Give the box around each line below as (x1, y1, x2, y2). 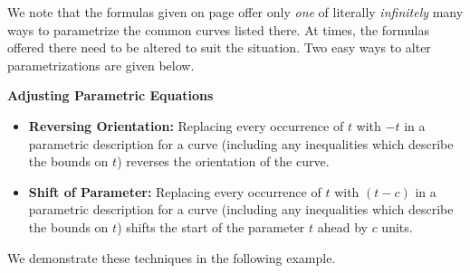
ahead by (317, 217, 368, 236)
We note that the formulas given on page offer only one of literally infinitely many (7, 3, 464, 21)
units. (381, 217, 413, 236)
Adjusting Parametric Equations (7, 86, 214, 105)
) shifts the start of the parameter (117, 217, 305, 236)
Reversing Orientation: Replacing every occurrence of (28, 116, 344, 135)
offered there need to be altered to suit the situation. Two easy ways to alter (7, 38, 431, 57)
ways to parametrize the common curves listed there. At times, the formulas (7, 20, 430, 39)
